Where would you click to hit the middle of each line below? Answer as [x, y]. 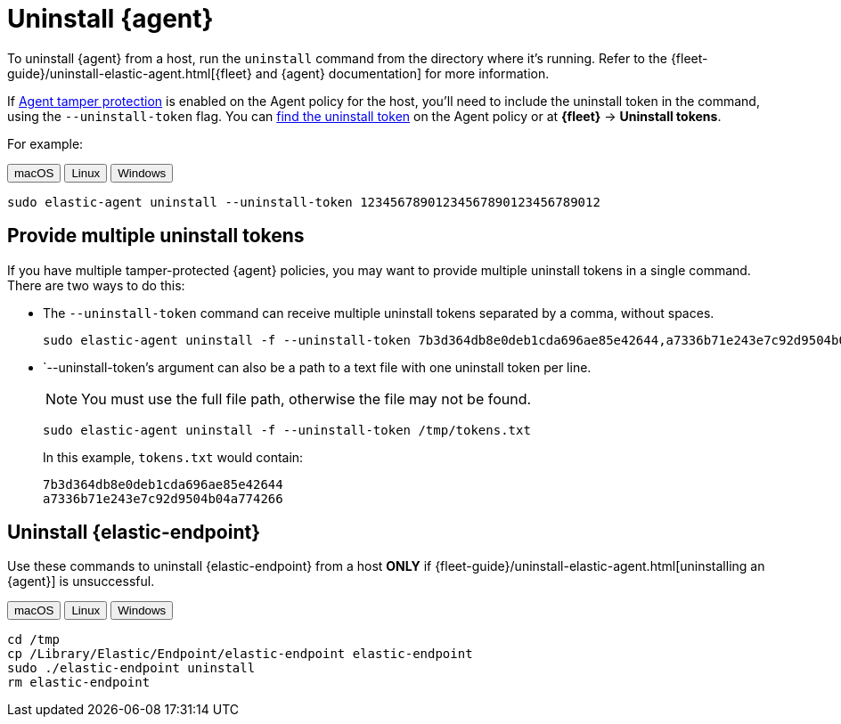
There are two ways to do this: [96, 285]
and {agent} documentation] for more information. [402, 73]
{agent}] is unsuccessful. [81, 582]
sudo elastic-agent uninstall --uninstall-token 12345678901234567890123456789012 [304, 202]
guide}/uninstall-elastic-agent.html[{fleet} [130, 73]
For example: [45, 143]
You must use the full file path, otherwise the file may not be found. [306, 399]
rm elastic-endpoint [79, 683]
